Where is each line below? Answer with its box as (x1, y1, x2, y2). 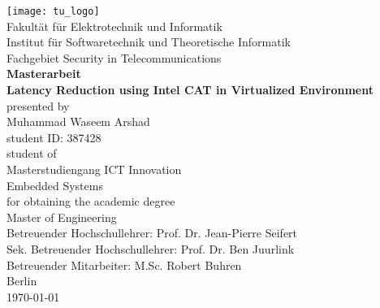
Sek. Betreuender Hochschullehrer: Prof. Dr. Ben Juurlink (6, 240, 295, 257)
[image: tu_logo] (6, 6, 100, 17)
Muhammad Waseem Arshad (6, 113, 150, 130)
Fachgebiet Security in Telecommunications (6, 49, 222, 66)
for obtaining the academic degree (6, 193, 175, 210)
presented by (6, 97, 70, 114)
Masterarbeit (6, 65, 81, 82)
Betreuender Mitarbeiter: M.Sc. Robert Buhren (6, 256, 242, 273)
